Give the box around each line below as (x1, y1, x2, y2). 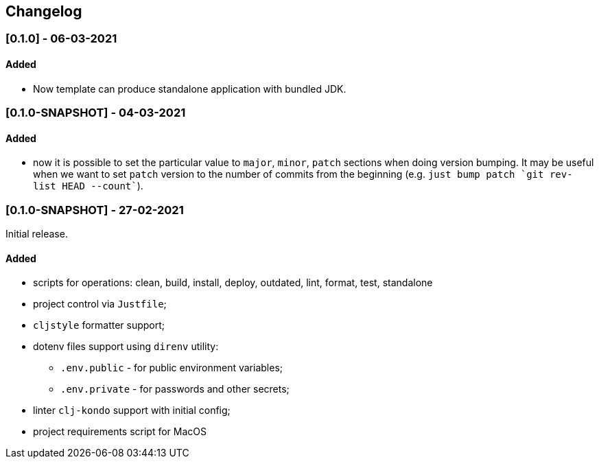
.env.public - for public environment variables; (60, 362, 283, 374)
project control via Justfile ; (33, 298, 167, 310)
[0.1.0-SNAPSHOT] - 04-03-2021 (5, 106, 186, 120)
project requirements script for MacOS (33, 426, 207, 438)
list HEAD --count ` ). (33, 180, 143, 192)
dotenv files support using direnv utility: (33, 340, 219, 353)
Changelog (5, 3, 82, 20)
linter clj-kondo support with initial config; (33, 404, 231, 417)
